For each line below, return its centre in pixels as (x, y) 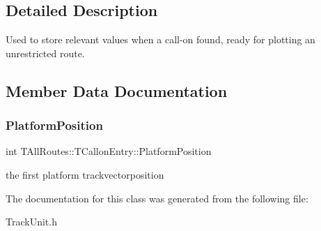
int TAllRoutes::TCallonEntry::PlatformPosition (109, 151)
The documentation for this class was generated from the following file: (157, 198)
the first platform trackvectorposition (85, 174)
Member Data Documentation (117, 90)
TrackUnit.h (31, 222)
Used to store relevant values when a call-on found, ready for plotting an (160, 39)
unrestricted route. (45, 53)
